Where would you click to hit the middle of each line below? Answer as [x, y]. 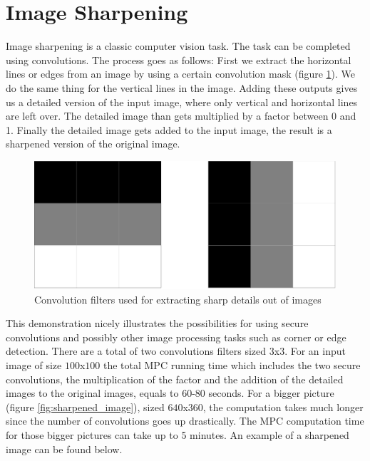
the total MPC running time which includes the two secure [232, 364]
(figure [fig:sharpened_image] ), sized [85, 406]
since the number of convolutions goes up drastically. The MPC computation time [185, 421]
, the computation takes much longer [283, 406]
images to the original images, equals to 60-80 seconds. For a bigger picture [170, 393]
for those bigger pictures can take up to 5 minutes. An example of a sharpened [178, 434]
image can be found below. [64, 449]
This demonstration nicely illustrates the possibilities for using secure [157, 323]
